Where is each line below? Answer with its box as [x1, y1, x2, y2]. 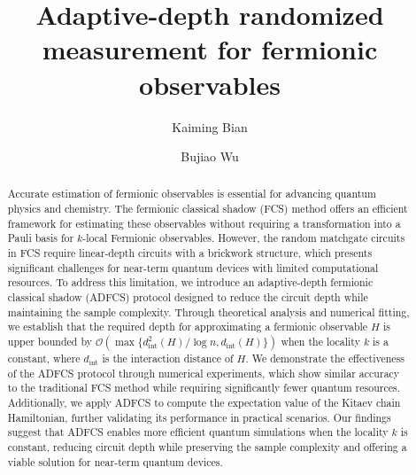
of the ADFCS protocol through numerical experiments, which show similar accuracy [7, 365, 400, 380]
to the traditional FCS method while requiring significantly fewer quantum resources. [7, 380, 400, 395]
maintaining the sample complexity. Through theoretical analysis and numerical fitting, [7, 304, 410, 319]
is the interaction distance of [102, 351, 234, 366]
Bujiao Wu [181, 147, 239, 166]
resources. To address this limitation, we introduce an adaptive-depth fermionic [7, 275, 374, 290]
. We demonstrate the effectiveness [245, 351, 404, 366]
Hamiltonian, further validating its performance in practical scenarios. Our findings [7, 409, 391, 424]
